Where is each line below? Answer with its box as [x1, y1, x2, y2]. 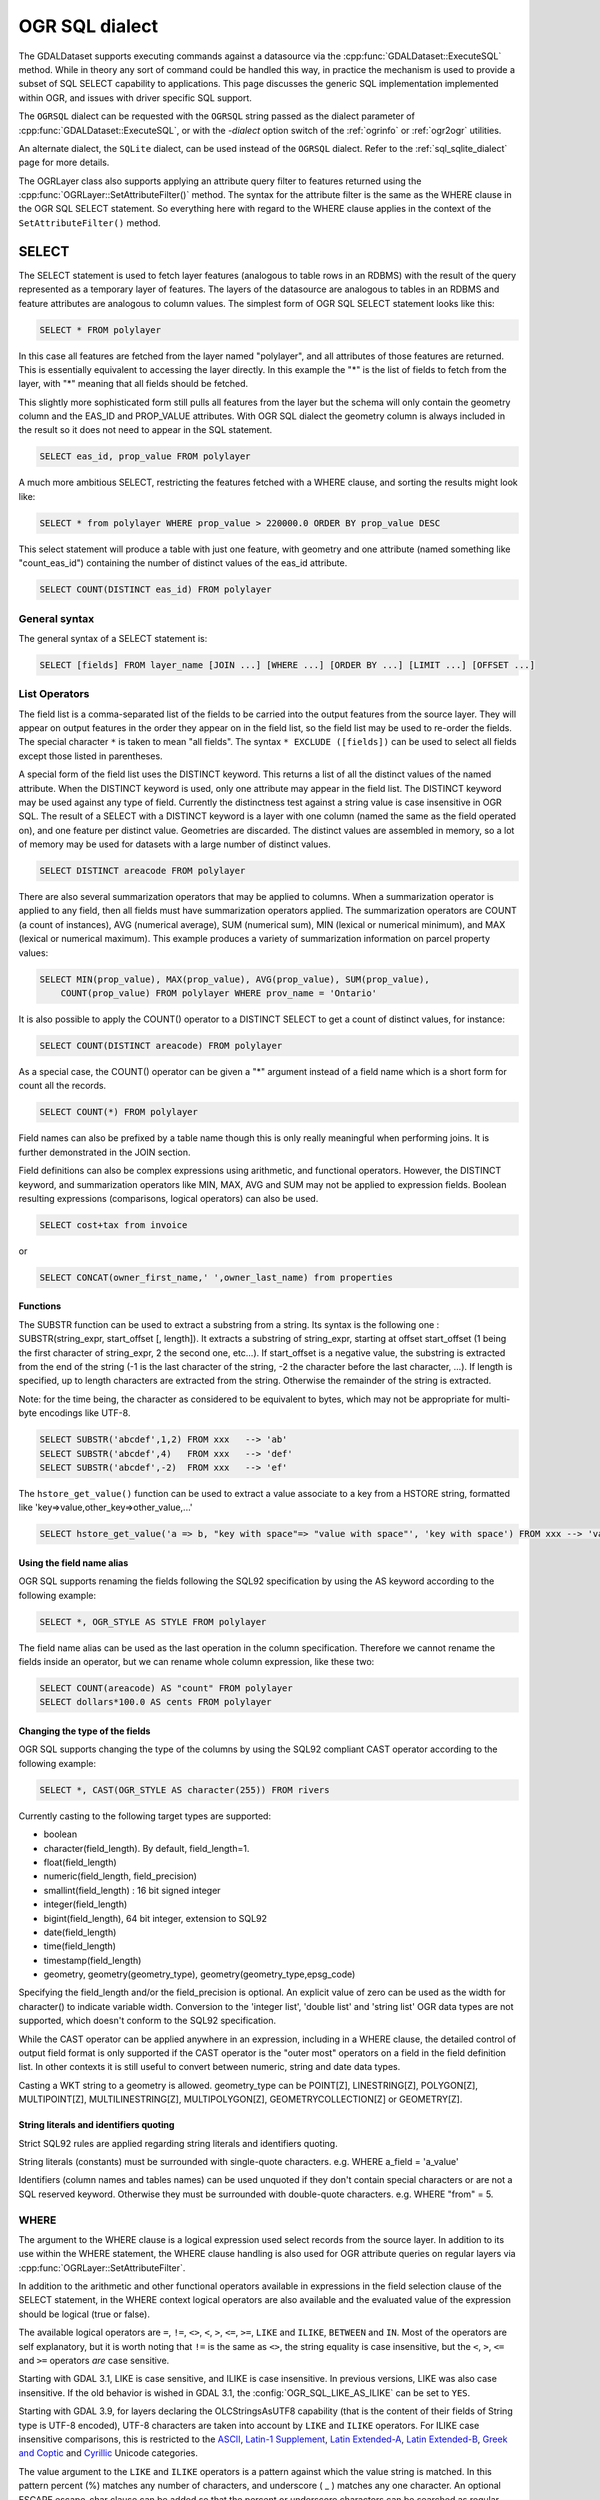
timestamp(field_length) [43, 1954, 142, 1966]
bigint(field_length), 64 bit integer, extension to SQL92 [43, 1912, 267, 1924]
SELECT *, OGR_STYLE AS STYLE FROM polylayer [39, 1616, 267, 1627]
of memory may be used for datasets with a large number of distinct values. [18, 838, 331, 850]
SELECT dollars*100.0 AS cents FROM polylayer [39, 1696, 272, 1708]
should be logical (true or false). [18, 2308, 150, 2320]
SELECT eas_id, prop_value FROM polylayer [39, 451, 251, 462]
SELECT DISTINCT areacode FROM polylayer [39, 865, 246, 877]
